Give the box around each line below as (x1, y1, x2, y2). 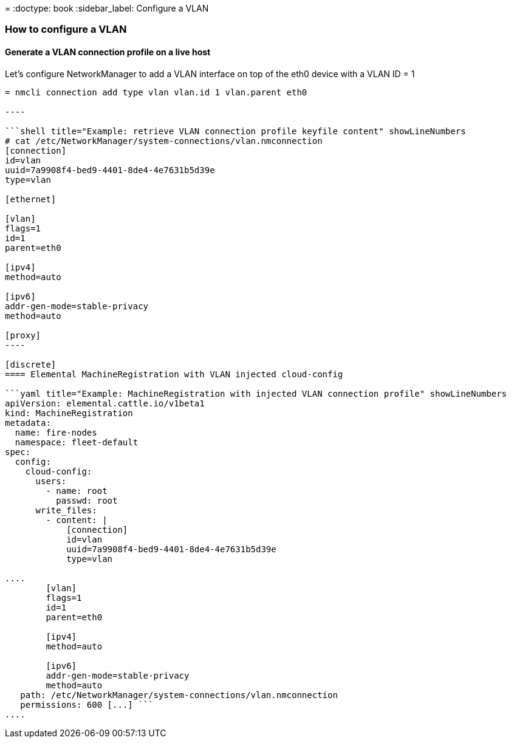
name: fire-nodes (15, 427, 97, 437)
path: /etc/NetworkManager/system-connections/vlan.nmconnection (20, 690, 338, 700)
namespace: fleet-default (15, 437, 139, 447)
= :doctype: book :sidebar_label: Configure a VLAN (5, 3, 209, 13)
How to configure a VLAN (5, 23, 127, 36)
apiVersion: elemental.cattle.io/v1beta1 (5, 398, 205, 408)
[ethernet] (5, 194, 57, 204)
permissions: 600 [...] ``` (20, 699, 154, 710)
